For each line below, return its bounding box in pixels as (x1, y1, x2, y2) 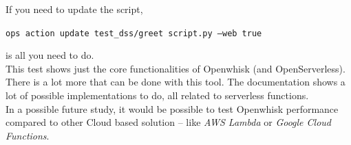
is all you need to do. (6, 48, 94, 62)
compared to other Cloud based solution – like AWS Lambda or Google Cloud (6, 115, 332, 129)
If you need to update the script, (6, 2, 143, 16)
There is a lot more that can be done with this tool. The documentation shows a (6, 75, 345, 89)
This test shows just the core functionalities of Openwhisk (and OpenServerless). (6, 61, 345, 75)
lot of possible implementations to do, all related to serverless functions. (6, 88, 309, 103)
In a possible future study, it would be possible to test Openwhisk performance (6, 101, 339, 116)
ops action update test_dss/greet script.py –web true (6, 28, 262, 38)
